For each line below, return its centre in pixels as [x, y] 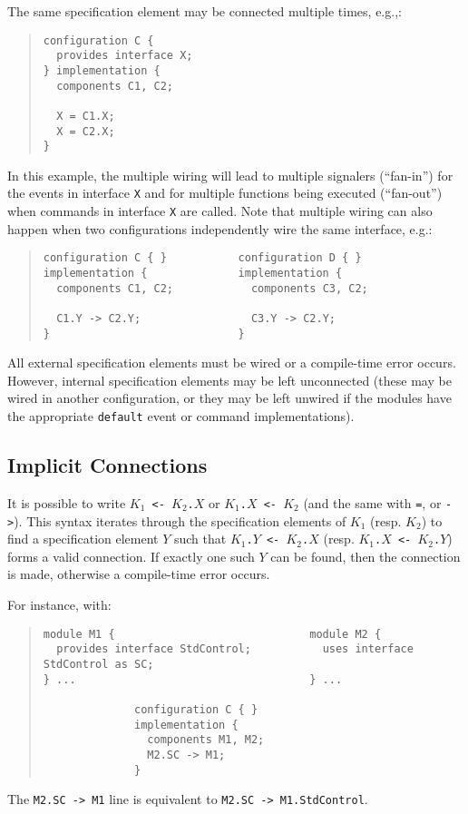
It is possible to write [67, 502]
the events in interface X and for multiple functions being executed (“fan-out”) [225, 193]
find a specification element [83, 539]
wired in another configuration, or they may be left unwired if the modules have [229, 398]
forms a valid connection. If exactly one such [131, 556]
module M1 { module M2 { [212, 634]
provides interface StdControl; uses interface [235, 649]
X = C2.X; [86, 131]
